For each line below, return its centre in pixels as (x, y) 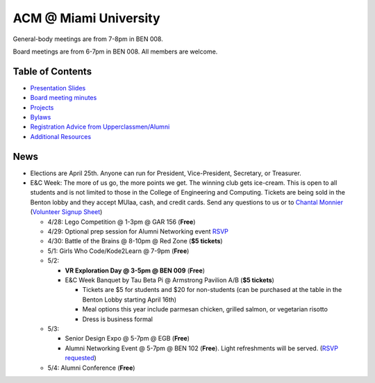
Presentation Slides (58, 88)
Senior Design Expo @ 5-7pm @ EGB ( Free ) (127, 339)
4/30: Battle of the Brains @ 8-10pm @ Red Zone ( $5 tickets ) (135, 241)
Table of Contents (52, 71)
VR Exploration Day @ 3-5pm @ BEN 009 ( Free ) (135, 270)
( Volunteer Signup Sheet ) (66, 212)
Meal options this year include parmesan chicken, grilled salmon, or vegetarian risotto (205, 309)
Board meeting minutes (64, 98)
